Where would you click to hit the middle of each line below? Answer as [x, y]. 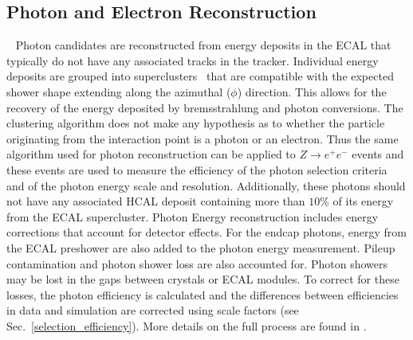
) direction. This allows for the [312, 91]
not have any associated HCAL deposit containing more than [156, 201]
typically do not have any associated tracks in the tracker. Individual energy [193, 60]
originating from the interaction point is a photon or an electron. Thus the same [203, 138]
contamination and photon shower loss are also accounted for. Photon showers [197, 263]
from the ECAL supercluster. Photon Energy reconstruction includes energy [193, 216]
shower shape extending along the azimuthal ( [119, 91]
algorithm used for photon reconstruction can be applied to [151, 154]
